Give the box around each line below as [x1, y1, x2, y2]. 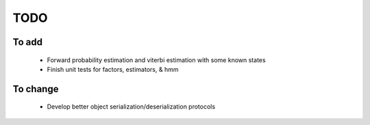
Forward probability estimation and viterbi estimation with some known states [47, 55, 267, 64]
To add [12, 36, 42, 48]
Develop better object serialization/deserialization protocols [47, 102, 216, 111]
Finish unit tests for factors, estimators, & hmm [47, 65, 179, 73]
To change [12, 83, 59, 95]
